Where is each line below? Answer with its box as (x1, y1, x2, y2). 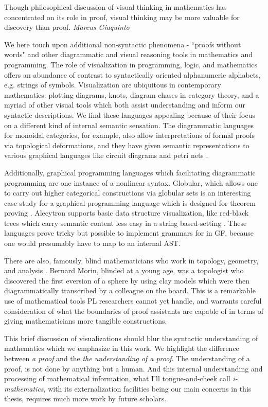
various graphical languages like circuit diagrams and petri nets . (4, 150, 208, 161)
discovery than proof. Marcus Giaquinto (4, 22, 130, 32)
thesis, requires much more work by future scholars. (4, 393, 167, 404)
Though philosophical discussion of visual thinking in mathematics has (4, 2, 227, 12)
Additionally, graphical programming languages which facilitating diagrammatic (4, 167, 256, 178)
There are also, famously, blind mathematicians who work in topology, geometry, (4, 255, 259, 266)
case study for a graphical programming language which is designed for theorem (4, 197, 256, 208)
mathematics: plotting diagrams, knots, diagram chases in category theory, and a (4, 89, 259, 100)
